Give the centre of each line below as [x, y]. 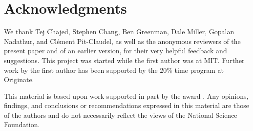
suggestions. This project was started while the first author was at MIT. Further [124, 60]
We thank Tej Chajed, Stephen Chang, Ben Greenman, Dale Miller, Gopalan [119, 32]
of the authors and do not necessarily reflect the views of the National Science [121, 115]
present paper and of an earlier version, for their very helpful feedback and [116, 51]
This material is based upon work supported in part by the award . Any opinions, [126, 96]
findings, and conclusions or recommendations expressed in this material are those [127, 105]
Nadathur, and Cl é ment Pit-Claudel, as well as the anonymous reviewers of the [122, 41]
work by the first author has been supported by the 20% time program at [114, 70]
